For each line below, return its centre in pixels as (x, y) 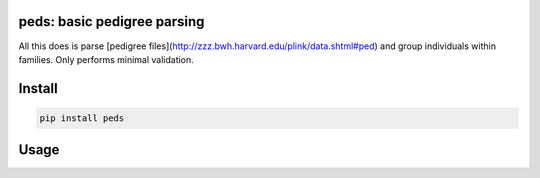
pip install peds (82, 118)
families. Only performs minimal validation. (106, 59)
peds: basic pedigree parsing (111, 21)
